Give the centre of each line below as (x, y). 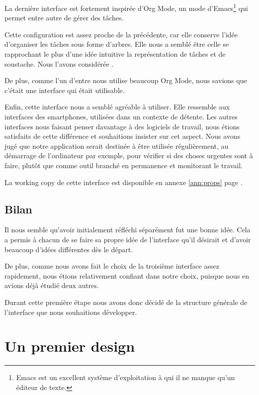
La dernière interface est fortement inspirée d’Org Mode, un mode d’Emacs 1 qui (126, 7)
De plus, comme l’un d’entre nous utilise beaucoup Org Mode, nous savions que (126, 80)
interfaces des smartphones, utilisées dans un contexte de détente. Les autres (121, 116)
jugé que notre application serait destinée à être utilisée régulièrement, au (117, 146)
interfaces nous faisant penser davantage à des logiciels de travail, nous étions (122, 126)
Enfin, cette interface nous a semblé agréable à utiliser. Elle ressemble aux (117, 107)
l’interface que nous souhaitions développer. (71, 312)
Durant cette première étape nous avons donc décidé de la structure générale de (126, 302)
